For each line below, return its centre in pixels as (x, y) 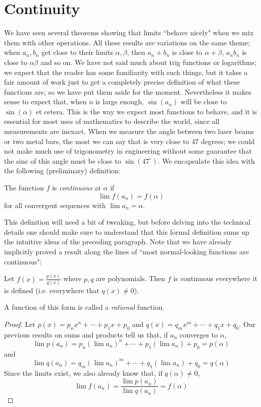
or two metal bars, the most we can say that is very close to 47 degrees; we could (129, 141)
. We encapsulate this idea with (206, 160)
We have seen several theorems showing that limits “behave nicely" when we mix (129, 32)
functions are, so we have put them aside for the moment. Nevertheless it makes (128, 91)
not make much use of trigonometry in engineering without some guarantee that (128, 151)
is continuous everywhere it (215, 278)
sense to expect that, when (45, 101)
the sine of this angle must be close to (63, 160)
